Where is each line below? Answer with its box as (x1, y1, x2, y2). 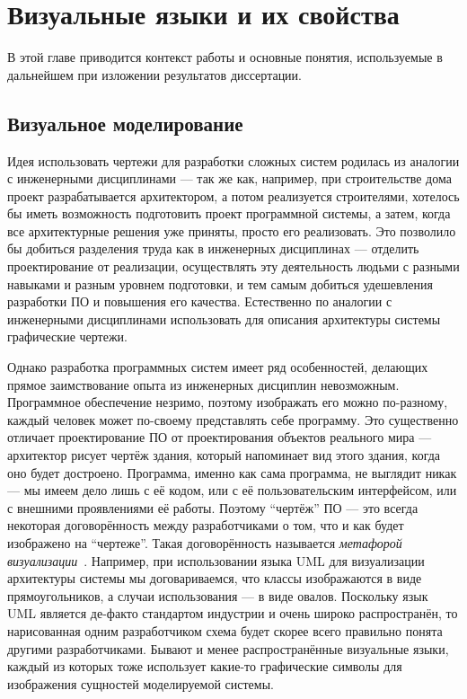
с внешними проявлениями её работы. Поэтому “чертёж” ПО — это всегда (7, 498, 419, 517)
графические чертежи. (7, 327, 128, 346)
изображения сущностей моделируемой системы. (7, 674, 274, 693)
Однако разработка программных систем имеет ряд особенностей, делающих (7, 358, 428, 376)
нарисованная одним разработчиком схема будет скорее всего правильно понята (7, 621, 443, 640)
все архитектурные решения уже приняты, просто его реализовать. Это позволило (7, 221, 456, 240)
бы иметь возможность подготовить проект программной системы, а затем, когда (7, 204, 451, 223)
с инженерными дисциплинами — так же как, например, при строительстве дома (7, 169, 452, 188)
